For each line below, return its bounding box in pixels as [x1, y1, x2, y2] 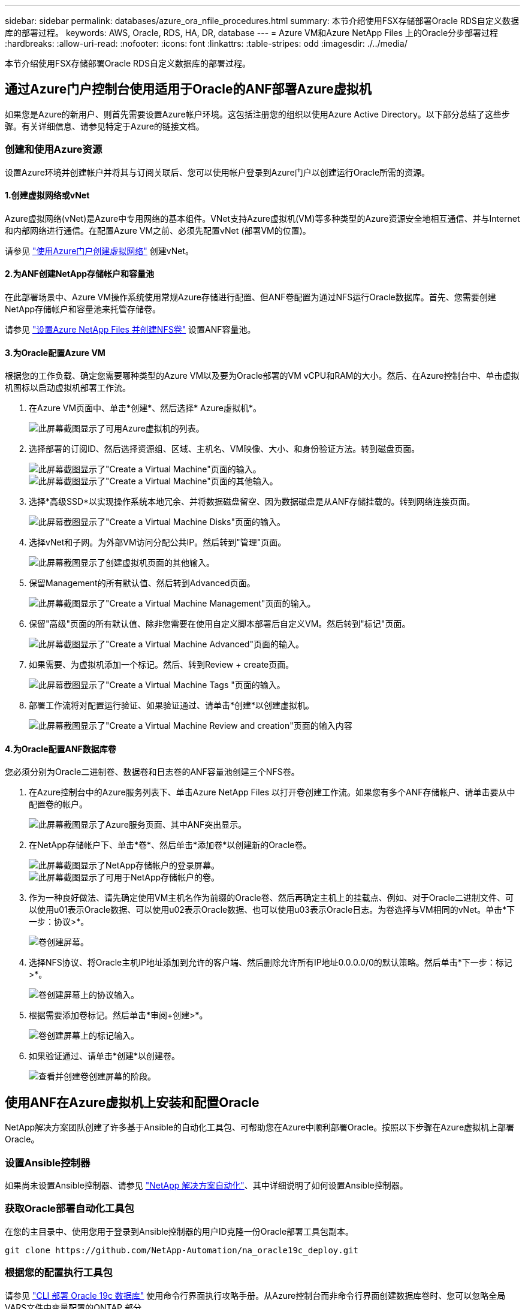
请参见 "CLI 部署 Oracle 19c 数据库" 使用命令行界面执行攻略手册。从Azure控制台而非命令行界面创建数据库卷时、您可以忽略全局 [5, 1290, 506, 1301]
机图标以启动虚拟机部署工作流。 [5, 382, 131, 393]
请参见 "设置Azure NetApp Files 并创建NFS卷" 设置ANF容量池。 [5, 324, 256, 335]
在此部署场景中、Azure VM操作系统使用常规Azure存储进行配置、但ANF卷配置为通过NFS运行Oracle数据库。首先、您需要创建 [5, 292, 496, 303]
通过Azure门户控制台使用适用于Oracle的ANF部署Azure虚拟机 [5, 82, 372, 97]
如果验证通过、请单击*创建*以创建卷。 [29, 1051, 180, 1061]
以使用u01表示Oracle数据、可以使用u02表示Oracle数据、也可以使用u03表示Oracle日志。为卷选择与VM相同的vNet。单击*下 [29, 904, 515, 915]
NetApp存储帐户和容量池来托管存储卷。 [5, 304, 161, 315]
